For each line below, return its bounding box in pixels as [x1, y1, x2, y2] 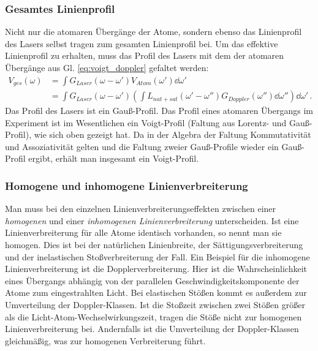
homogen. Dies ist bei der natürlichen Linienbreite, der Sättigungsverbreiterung [5, 238, 303, 251]
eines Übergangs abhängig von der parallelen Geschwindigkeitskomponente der [5, 274, 300, 287]
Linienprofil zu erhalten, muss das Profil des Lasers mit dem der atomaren [5, 49, 284, 62]
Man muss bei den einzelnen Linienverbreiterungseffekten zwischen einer [5, 202, 276, 215]
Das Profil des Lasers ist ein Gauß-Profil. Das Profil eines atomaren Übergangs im [5, 104, 313, 117]
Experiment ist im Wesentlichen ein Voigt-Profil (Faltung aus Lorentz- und [5, 116, 287, 129]
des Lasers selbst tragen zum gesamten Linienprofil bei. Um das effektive [5, 37, 278, 50]
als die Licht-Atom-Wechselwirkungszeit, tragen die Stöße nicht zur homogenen [5, 310, 302, 323]
